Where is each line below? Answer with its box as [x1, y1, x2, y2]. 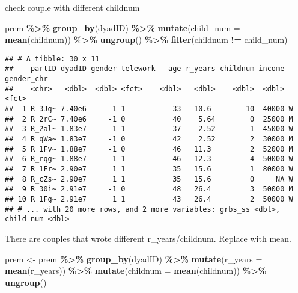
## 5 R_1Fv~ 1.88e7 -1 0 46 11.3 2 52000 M [5, 144, 293, 153]
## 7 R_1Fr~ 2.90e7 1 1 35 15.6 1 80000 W [5, 165, 293, 173]
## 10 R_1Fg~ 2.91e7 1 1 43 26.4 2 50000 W [5, 194, 293, 203]
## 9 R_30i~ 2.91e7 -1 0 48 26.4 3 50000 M [5, 185, 293, 194]
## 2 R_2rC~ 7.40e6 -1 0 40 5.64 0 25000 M [5, 114, 293, 123]
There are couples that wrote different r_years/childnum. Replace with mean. [5, 232, 291, 244]
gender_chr [5, 75, 48, 84]
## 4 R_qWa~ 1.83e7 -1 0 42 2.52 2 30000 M [5, 135, 293, 144]
